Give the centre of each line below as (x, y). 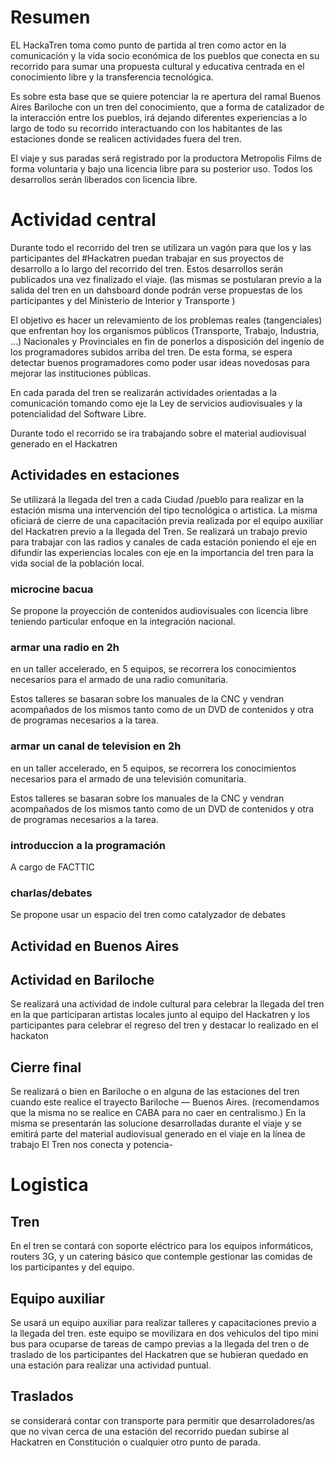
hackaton (29, 1036)
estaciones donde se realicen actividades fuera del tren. (126, 138)
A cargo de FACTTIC (52, 867)
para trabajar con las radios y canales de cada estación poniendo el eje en (163, 542)
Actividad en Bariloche (82, 979)
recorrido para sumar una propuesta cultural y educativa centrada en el (157, 66)
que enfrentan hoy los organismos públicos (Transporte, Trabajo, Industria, (165, 330)
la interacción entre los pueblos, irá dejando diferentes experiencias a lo (159, 117)
